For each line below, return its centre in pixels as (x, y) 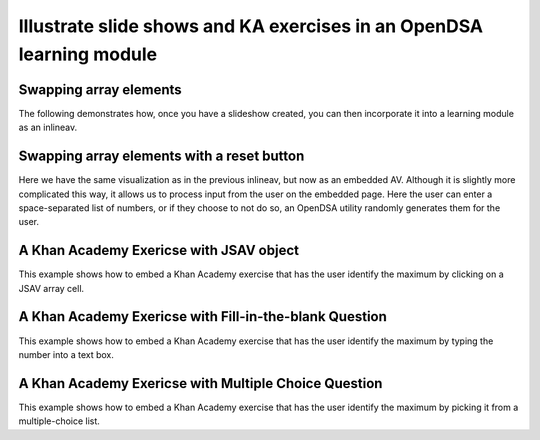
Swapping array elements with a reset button (161, 156)
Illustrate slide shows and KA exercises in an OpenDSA (251, 26)
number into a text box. (66, 354)
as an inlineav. (48, 127)
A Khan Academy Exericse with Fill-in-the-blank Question (202, 316)
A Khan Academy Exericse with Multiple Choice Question (200, 383)
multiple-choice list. (59, 421)
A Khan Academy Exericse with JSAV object (159, 250)
